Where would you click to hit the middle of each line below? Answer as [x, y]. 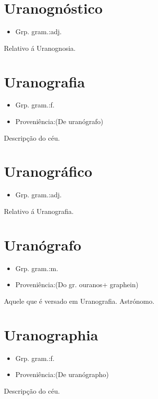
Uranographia [51, 334]
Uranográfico [48, 171]
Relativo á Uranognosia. [40, 48]
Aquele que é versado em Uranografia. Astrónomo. [79, 301]
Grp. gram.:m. [37, 268]
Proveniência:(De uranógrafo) [59, 121]
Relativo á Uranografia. [39, 211]
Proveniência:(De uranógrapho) [62, 374]
